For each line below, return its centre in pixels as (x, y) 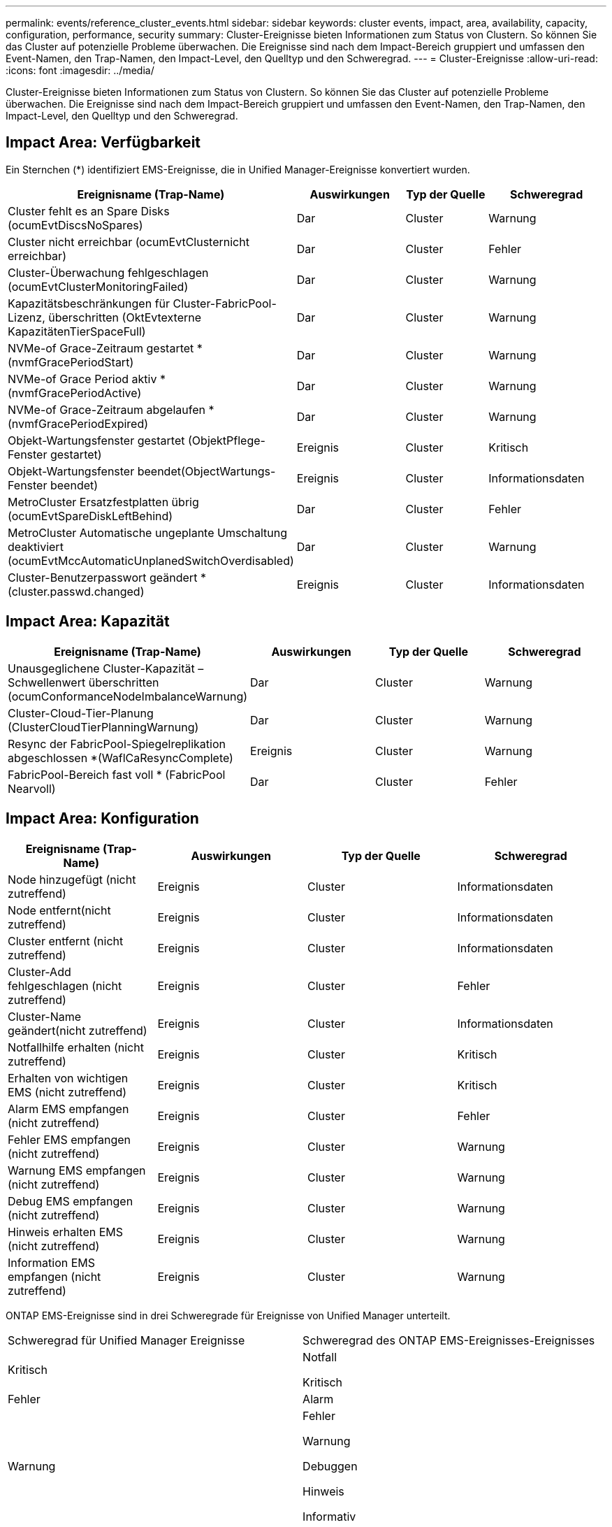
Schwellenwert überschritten (83, 682)
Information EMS (52, 1262)
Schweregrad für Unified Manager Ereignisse (126, 1340)
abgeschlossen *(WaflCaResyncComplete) (121, 758)
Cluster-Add (39, 972)
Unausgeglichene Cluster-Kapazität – (106, 668)
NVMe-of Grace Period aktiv (82, 379)
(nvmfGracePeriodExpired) (78, 423)
